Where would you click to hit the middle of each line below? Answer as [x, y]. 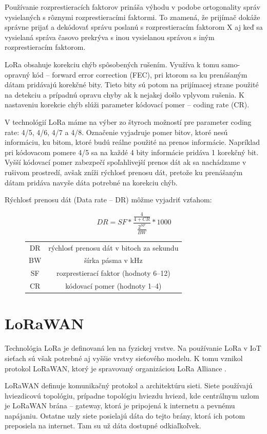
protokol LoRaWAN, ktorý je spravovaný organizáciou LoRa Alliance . [116, 368]
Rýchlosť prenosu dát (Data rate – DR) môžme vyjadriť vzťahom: [108, 200]
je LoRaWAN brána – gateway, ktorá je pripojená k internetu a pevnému [120, 405]
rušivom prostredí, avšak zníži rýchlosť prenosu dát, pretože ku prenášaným [124, 172]
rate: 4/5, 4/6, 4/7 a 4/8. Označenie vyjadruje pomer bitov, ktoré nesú [116, 132]
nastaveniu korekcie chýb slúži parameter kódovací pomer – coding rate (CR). [127, 105]
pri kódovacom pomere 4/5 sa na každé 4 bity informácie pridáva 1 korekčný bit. [132, 152]
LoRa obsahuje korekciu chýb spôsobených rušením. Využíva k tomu [112, 64]
